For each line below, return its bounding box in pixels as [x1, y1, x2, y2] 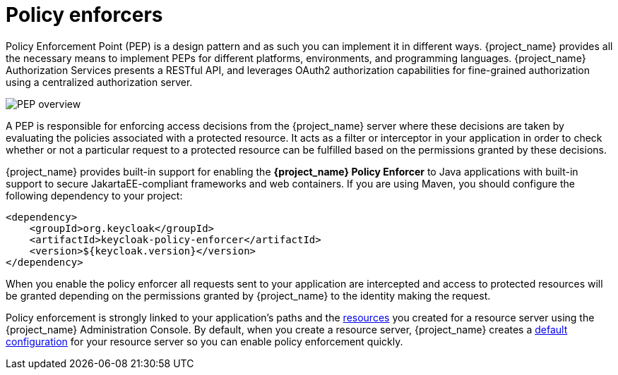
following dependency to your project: [6, 189, 183, 202]
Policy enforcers [6, 3, 163, 27]
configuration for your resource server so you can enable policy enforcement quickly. [6, 335, 403, 348]
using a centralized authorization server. [6, 75, 193, 88]
